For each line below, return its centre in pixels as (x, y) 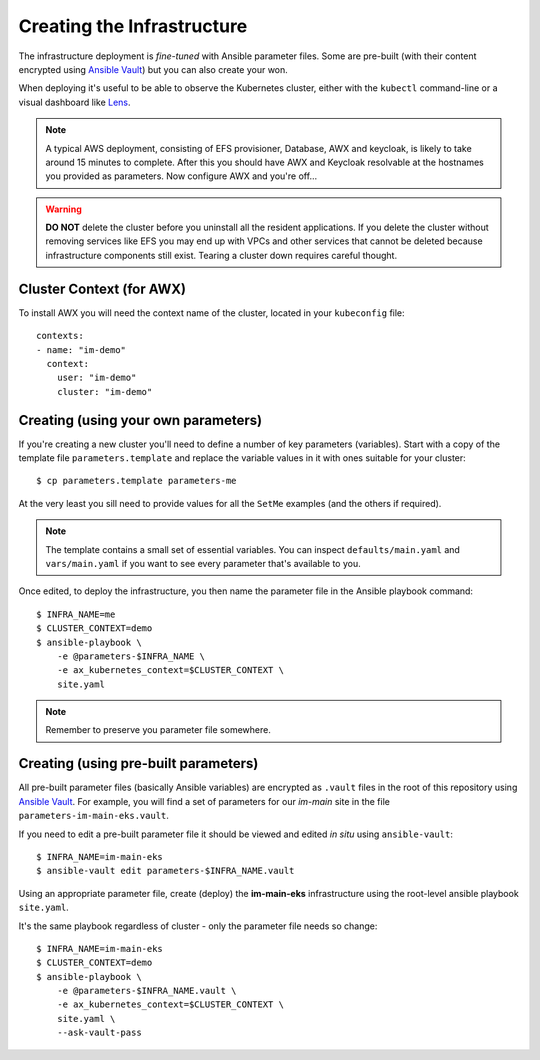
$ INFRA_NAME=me (76, 614)
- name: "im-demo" (81, 349)
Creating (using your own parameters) (140, 420)
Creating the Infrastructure (133, 26)
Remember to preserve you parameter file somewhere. (158, 730)
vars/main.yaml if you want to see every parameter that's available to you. (203, 563)
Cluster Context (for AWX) (102, 288)
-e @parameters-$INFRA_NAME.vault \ (146, 991)
